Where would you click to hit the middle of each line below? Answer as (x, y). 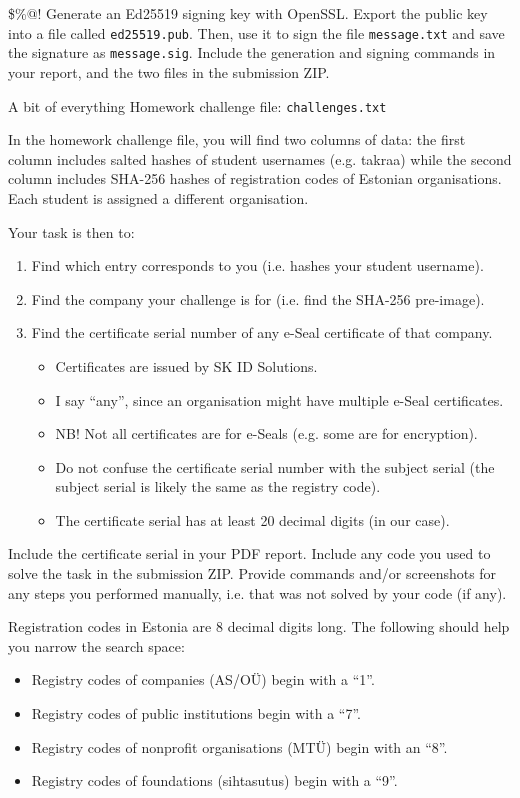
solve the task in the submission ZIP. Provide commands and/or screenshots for (252, 573)
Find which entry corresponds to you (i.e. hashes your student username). (257, 265)
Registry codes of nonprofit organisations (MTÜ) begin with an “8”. (239, 746)
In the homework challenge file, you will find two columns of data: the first (237, 139)
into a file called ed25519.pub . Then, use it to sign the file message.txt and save (256, 32)
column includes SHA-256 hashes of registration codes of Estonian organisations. (255, 178)
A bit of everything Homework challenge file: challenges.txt (197, 105)
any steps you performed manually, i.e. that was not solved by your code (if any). (257, 592)
